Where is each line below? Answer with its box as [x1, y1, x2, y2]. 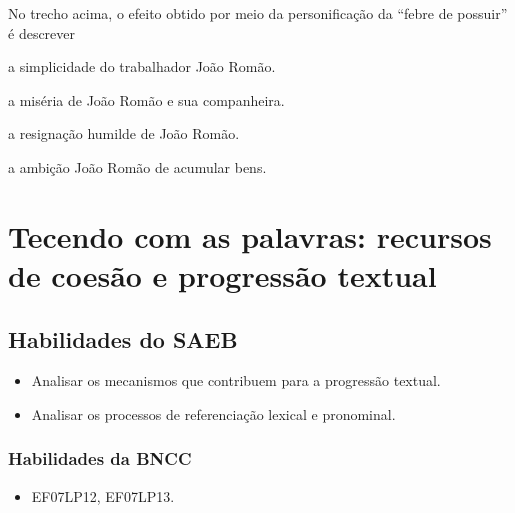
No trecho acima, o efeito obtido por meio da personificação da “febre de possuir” [8, 3, 508, 23]
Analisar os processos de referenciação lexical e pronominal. [31, 403, 396, 424]
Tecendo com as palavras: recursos [8, 215, 492, 256]
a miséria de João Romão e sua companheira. [8, 89, 285, 110]
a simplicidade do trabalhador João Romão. [8, 56, 276, 77]
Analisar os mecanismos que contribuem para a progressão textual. [31, 370, 441, 391]
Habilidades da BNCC [8, 446, 192, 471]
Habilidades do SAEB [8, 323, 238, 354]
